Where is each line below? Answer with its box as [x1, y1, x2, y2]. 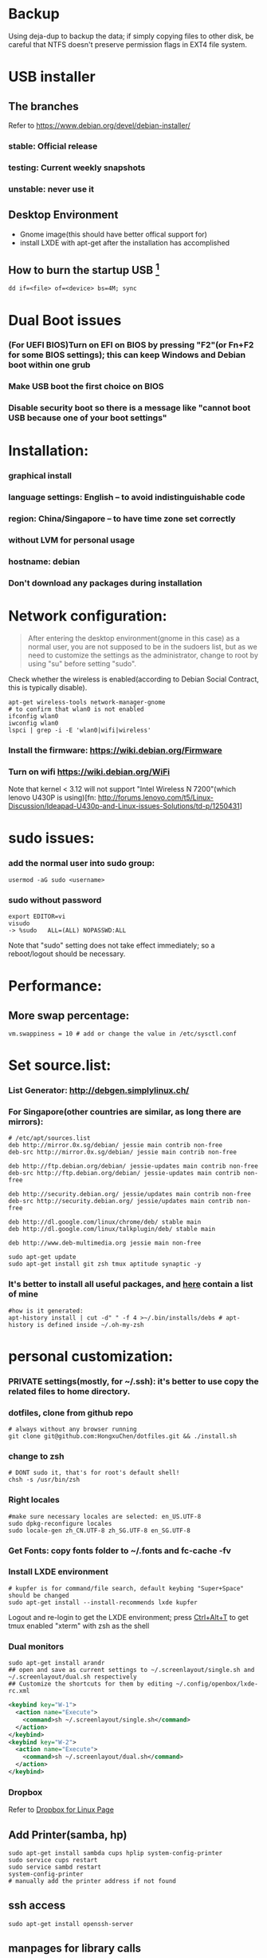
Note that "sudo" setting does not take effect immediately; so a [8, 940, 215, 950]
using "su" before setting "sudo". [27, 658, 137, 668]
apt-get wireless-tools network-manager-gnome [8, 698, 166, 706]
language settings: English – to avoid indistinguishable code [8, 492, 245, 503]
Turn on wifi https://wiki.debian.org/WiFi [8, 766, 170, 777]
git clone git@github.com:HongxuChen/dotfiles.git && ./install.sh [8, 1432, 238, 1440]
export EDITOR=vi [8, 912, 66, 920]
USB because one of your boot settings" [8, 412, 167, 423]
